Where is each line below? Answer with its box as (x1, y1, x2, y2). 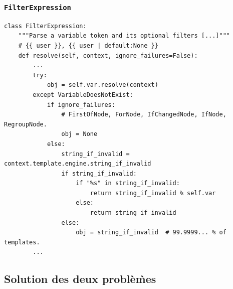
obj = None (61, 130, 98, 138)
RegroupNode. (4, 120, 47, 128)
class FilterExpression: (4, 22, 87, 30)
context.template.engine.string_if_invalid (4, 160, 151, 168)
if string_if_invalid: (61, 170, 137, 177)
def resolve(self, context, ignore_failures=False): (18, 52, 198, 59)
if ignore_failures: (47, 101, 115, 108)
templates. (4, 238, 40, 246)
